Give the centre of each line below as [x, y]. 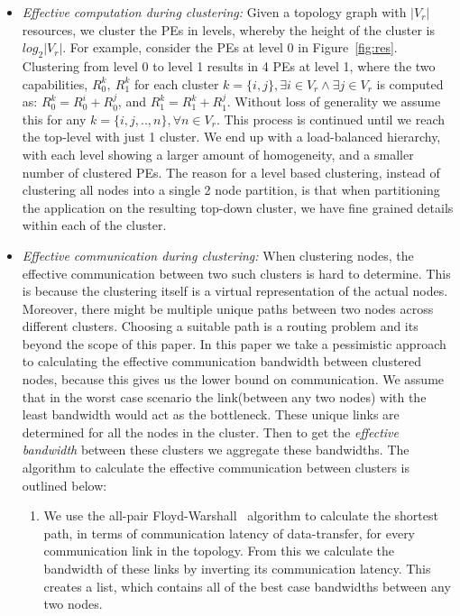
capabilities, [55, 83]
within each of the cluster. [94, 225]
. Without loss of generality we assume [334, 101]
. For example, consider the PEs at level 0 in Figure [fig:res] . [230, 47]
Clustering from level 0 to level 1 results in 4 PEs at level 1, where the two [229, 65]
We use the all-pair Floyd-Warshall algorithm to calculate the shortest [241, 515]
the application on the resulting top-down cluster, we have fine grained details [238, 207]
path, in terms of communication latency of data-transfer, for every [230, 533]
